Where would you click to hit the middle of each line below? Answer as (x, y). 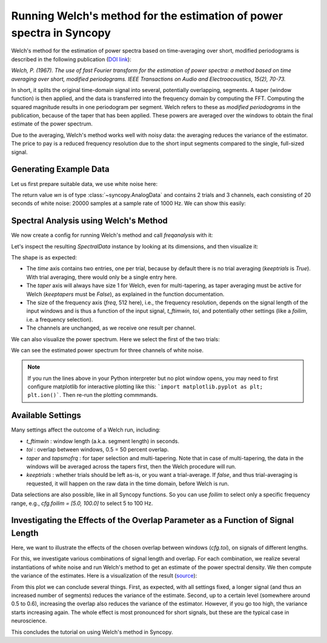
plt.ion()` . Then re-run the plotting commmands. (93, 395)
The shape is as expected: (44, 258)
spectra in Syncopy (61, 33)
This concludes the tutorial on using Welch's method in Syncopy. (92, 632)
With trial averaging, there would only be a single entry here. (102, 277)
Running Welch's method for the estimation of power (147, 16)
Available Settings (46, 415)
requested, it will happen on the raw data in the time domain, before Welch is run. (128, 483)
